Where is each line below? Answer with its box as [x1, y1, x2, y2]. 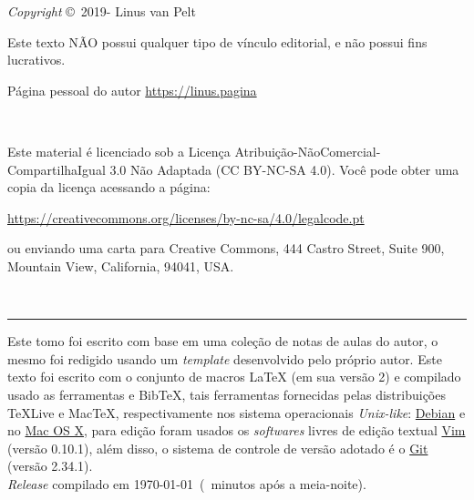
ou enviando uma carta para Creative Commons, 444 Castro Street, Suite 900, [7, 239, 445, 258]
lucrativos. [7, 50, 66, 69]
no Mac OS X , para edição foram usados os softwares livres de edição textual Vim [7, 421, 466, 440]
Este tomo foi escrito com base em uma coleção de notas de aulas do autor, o [7, 332, 438, 351]
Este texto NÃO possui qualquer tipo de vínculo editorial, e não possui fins [7, 32, 428, 51]
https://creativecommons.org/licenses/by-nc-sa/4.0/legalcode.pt [7, 208, 365, 227]
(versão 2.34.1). [7, 456, 93, 475]
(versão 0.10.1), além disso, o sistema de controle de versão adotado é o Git [7, 438, 428, 457]
